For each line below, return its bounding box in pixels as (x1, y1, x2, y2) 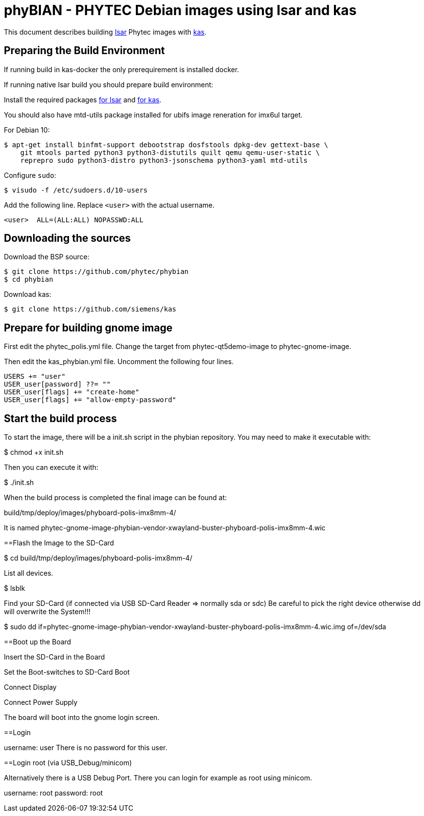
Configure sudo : (4, 171, 56, 179)
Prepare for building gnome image (4, 321, 173, 334)
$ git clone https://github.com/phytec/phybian (4, 268, 189, 276)
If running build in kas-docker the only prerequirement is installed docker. (4, 65, 240, 74)
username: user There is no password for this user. (4, 743, 167, 752)
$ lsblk (4, 584, 25, 593)
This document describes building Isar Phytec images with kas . (4, 27, 206, 36)
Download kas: (4, 290, 52, 299)
